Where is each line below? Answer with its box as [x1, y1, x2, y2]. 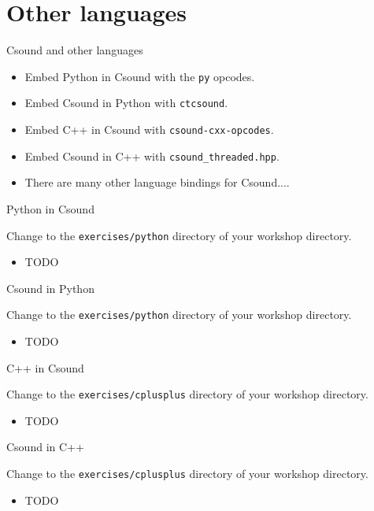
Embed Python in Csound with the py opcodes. [24, 68, 255, 84]
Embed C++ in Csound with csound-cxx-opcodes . [24, 121, 274, 138]
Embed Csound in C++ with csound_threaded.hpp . [24, 147, 280, 164]
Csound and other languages [6, 42, 143, 58]
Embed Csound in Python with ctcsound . [24, 94, 228, 111]
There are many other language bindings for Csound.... [24, 174, 290, 191]
